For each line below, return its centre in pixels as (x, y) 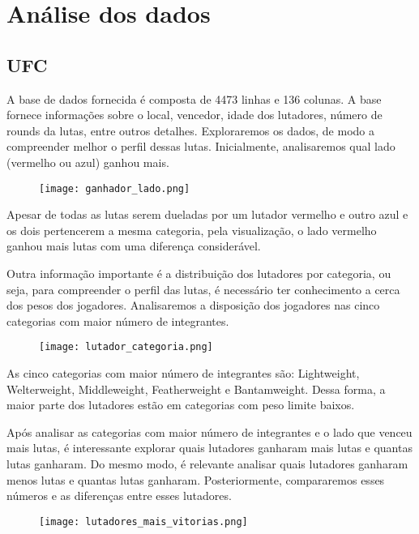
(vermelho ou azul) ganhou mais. (88, 162)
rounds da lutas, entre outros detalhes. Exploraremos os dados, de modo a (190, 130)
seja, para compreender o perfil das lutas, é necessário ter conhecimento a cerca (203, 289)
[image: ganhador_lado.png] (115, 188)
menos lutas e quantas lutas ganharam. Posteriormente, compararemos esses (196, 479)
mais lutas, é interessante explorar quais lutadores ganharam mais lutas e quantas (209, 448)
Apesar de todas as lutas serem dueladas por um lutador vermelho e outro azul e (207, 214)
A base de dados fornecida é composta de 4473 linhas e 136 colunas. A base (194, 98)
